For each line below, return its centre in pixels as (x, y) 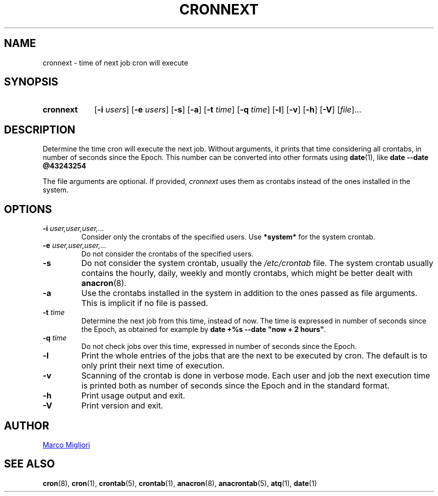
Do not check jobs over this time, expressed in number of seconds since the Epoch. (219, 346)
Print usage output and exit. (133, 396)
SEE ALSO (29, 464)
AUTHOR (27, 425)
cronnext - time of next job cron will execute (115, 62)
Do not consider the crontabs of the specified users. (167, 254)
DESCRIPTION (40, 129)
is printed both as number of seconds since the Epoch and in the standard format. (235, 386)
